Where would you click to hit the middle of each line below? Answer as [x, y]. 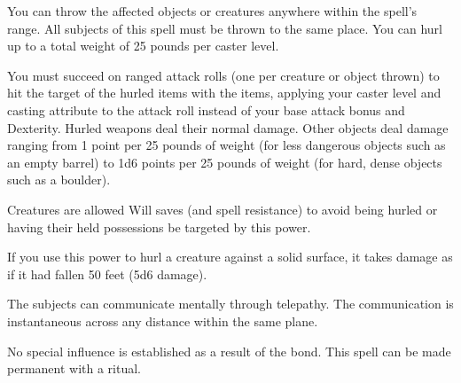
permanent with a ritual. [74, 368]
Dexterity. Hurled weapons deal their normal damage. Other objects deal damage [228, 127]
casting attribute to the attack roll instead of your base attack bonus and [206, 109]
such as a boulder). [59, 180]
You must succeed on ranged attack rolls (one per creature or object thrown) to [223, 75]
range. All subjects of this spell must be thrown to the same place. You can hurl [225, 28]
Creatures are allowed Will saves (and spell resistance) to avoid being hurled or [223, 209]
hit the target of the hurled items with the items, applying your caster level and [224, 93]
